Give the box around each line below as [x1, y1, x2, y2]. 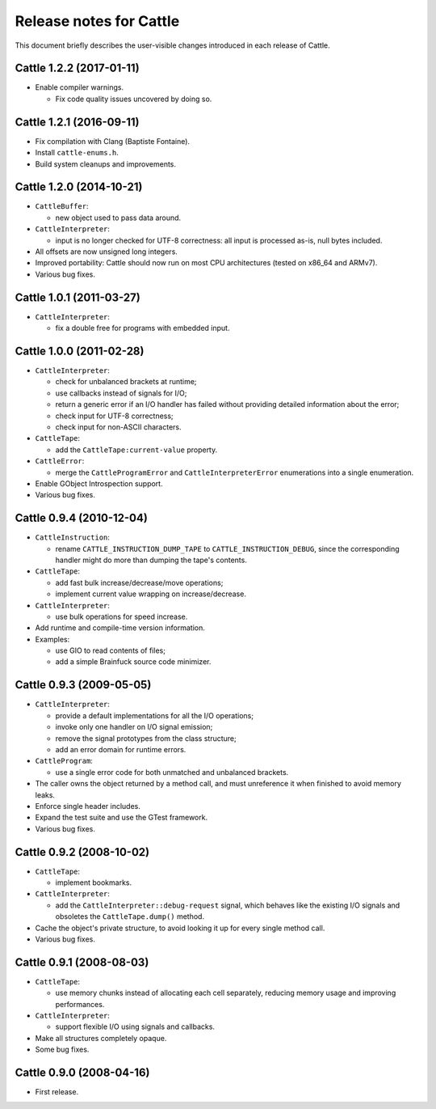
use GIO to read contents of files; [55, 646, 166, 655]
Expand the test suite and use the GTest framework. [35, 813, 208, 823]
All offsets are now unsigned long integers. [35, 247, 178, 256]
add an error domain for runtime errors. [55, 744, 187, 754]
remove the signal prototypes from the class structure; [55, 733, 237, 743]
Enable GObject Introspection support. [35, 478, 163, 489]
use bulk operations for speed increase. [55, 612, 188, 621]
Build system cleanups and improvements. [35, 159, 177, 169]
